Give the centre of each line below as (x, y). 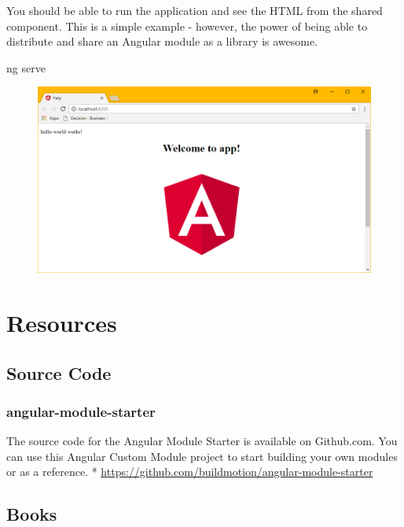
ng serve (26, 67)
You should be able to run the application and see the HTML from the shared (195, 10)
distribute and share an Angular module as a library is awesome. (162, 41)
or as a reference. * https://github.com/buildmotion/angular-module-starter (190, 472)
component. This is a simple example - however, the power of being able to (187, 26)
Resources (62, 323)
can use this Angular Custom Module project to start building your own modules (202, 456)
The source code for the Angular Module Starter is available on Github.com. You (202, 441)
